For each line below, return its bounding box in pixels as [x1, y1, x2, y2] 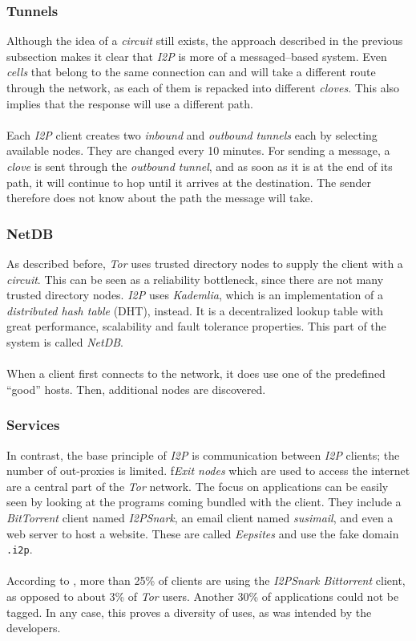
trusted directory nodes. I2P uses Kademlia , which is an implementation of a [6, 286, 383, 303]
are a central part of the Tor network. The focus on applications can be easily [6, 477, 389, 494]
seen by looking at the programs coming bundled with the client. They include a [6, 493, 402, 510]
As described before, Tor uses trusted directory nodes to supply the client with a [6, 254, 403, 271]
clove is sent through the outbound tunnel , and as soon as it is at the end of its [6, 157, 393, 174]
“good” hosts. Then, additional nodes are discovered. [6, 380, 266, 397]
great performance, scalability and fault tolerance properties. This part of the [6, 318, 386, 335]
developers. [6, 619, 61, 636]
